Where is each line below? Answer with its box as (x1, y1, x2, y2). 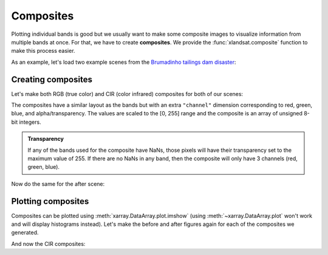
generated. (11, 229, 39, 236)
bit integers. (11, 118, 42, 126)
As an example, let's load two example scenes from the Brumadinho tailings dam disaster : (11, 58, 236, 66)
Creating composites (11, 74, 92, 84)
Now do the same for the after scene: (11, 180, 105, 188)
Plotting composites (11, 196, 89, 206)
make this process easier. (11, 47, 75, 55)
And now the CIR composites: (11, 240, 86, 247)
